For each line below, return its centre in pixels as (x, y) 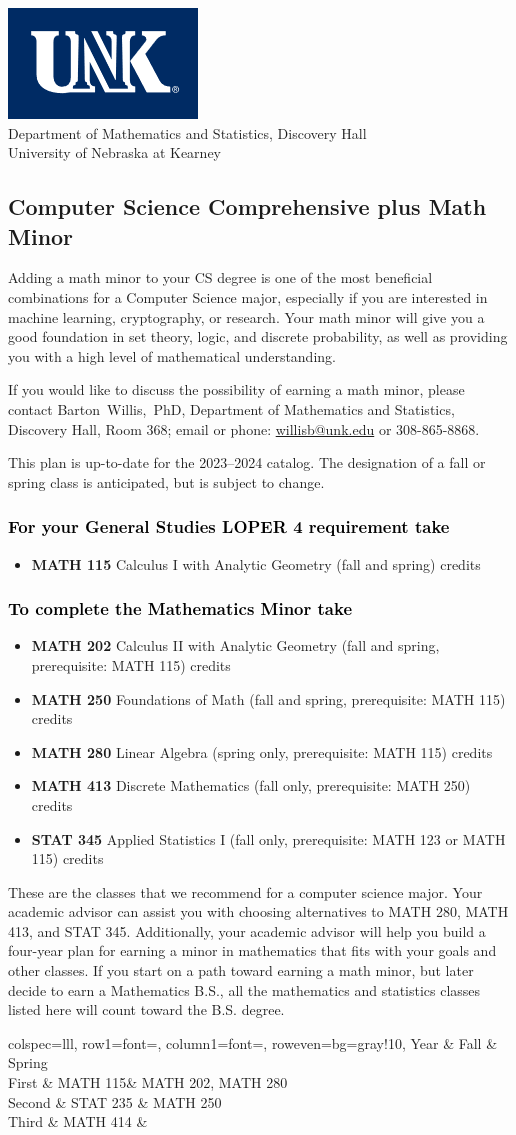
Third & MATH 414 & (78, 1121)
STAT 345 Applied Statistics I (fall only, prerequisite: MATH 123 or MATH (268, 838)
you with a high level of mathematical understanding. (172, 355)
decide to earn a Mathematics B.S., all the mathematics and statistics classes (244, 989)
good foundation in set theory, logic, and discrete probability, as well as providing (258, 336)
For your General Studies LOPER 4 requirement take (229, 526)
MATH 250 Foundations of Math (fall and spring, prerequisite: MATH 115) (268, 698)
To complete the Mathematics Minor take (180, 608)
